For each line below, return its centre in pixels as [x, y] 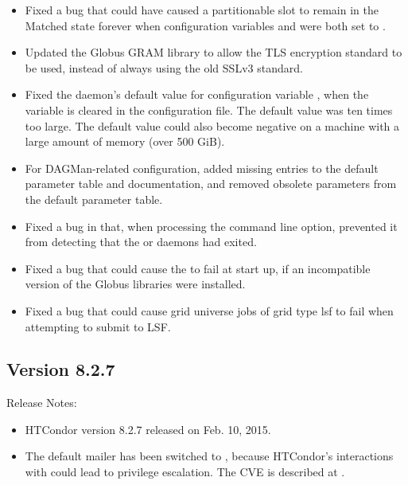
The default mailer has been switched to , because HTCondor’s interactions [209, 456]
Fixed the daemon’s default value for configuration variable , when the [197, 94]
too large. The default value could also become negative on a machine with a [212, 125]
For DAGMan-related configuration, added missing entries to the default [202, 168]
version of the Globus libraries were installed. [135, 284]
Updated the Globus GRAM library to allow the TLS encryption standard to [214, 52]
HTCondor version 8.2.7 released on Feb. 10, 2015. [148, 429]
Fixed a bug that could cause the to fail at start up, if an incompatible [198, 268]
